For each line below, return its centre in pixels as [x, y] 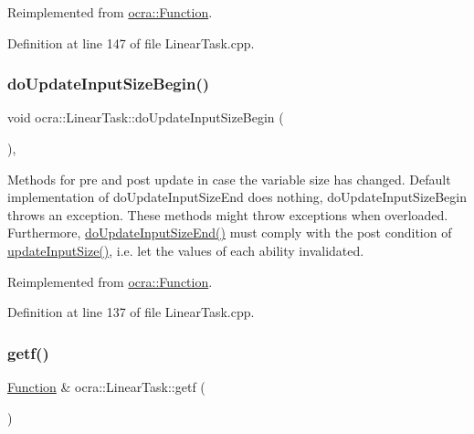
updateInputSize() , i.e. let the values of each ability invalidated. [186, 250]
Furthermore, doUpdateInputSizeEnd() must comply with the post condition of [230, 233]
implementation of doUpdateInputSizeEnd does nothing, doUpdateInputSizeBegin [237, 197]
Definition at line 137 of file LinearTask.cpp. [131, 312]
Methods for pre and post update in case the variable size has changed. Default [229, 179]
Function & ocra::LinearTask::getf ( [106, 386]
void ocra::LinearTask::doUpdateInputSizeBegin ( [146, 117]
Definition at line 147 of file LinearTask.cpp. [131, 42]
